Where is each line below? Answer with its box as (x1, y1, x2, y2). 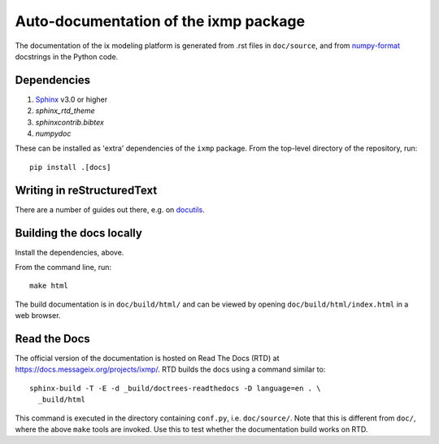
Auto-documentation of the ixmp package (15, 12, 305, 30)
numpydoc (35, 128, 72, 138)
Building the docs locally (15, 226, 142, 240)
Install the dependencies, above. (15, 247, 124, 257)
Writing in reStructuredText (15, 183, 158, 197)
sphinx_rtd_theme (35, 106, 95, 115)
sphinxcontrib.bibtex (35, 117, 105, 127)
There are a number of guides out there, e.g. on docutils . (15, 204, 205, 215)
